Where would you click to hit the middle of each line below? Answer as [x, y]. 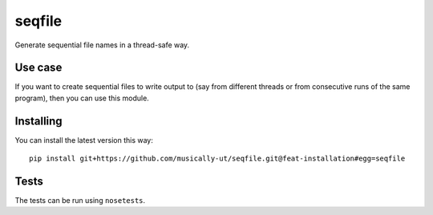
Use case [38, 68]
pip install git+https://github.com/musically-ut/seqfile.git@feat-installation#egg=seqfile [217, 159]
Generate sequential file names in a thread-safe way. [102, 45]
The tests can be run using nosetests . [80, 201]
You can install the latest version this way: [84, 140]
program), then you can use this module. [82, 98]
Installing [39, 121]
